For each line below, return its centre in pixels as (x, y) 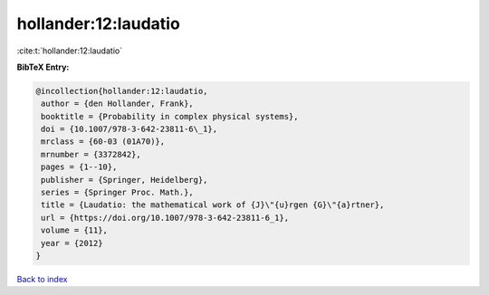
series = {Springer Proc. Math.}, (117, 193)
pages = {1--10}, (79, 167)
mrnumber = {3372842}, (91, 154)
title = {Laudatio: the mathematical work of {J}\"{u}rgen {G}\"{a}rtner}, (213, 205)
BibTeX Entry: (43, 67)
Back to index (42, 279)
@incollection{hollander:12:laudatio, (122, 91)
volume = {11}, (75, 230)
